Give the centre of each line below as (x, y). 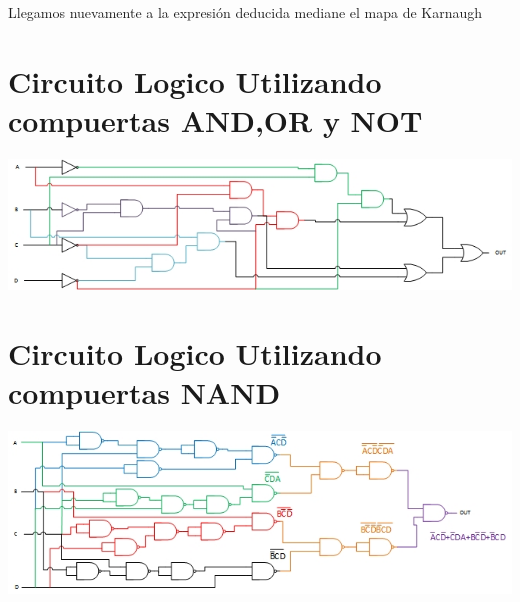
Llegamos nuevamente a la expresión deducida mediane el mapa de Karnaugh (245, 12)
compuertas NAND (144, 391)
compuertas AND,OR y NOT (215, 119)
